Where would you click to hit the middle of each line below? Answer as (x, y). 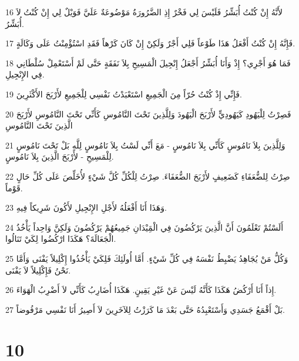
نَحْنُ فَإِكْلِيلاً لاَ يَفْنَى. (38, 270)
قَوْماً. (14, 188)
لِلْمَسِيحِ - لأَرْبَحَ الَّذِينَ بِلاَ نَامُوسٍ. (60, 156)
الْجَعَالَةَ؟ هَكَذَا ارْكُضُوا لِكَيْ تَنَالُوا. (61, 239)
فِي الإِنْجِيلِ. (25, 74)
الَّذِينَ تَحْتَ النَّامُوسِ (39, 125)
